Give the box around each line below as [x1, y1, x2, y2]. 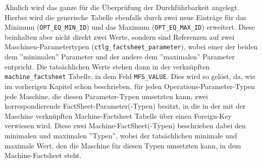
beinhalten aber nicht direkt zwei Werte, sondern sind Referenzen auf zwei [5, 31, 235, 42]
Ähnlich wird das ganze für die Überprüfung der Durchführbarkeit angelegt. [5, 2, 239, 12]
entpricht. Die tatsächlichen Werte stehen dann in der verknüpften [5, 61, 210, 71]
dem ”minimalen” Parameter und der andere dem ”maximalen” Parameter [5, 51, 235, 62]
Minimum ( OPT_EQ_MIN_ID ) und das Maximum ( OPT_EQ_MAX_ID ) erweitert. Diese [5, 22, 255, 32]
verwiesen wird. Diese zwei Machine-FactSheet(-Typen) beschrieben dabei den [5, 120, 246, 131]
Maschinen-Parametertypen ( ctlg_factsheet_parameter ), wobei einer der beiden [5, 41, 258, 52]
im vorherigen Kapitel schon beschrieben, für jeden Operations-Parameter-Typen [5, 80, 255, 91]
